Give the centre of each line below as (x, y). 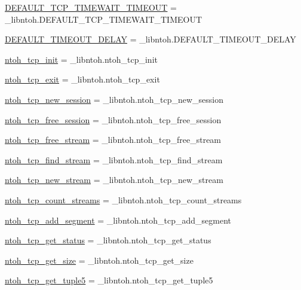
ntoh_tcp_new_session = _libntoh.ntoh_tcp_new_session (114, 99)
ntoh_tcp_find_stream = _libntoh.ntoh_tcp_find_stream (114, 159)
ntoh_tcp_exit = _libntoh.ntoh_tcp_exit (82, 79)
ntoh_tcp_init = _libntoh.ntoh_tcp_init (81, 59)
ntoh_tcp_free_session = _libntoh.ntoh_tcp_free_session (113, 119)
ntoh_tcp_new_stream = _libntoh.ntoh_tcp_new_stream (114, 180)
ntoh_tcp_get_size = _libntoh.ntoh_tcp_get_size (99, 260)
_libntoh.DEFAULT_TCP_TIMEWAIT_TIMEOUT (104, 19)
